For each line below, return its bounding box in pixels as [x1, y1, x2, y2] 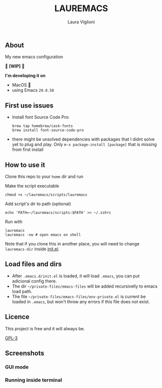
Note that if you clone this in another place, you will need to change [5, 241, 140, 246]
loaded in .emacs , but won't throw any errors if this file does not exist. [12, 299, 150, 305]
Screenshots [5, 349, 44, 357]
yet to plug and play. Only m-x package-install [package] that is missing [12, 142, 157, 147]
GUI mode [5, 363, 29, 370]
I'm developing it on [5, 73, 46, 79]
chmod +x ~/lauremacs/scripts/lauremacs [5, 192, 88, 197]
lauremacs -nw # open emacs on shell [5, 232, 81, 237]
